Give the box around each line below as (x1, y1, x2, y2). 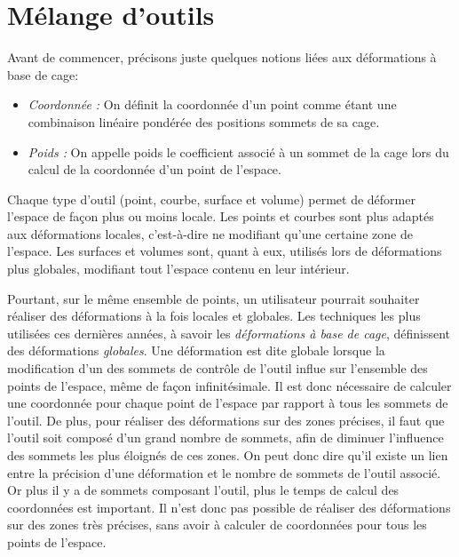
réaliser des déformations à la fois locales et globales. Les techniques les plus (7, 306, 421, 325)
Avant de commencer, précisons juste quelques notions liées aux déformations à (7, 48, 437, 67)
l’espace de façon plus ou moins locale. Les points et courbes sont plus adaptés (7, 207, 434, 226)
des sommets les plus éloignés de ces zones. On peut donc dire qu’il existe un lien (7, 446, 448, 464)
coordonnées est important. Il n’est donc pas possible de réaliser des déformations (7, 497, 451, 516)
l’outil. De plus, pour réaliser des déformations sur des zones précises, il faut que (7, 410, 445, 429)
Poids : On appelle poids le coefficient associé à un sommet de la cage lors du (28, 142, 449, 161)
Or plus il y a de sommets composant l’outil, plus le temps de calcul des (7, 481, 400, 499)
